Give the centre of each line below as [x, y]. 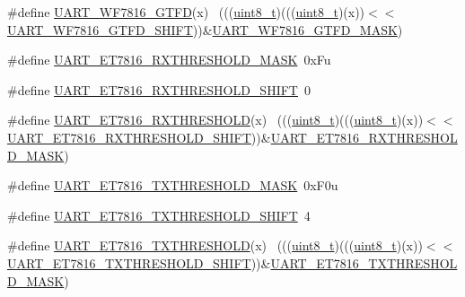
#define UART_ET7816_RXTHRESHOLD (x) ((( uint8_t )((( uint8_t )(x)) [215, 120]
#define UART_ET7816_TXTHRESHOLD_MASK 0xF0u [173, 185]
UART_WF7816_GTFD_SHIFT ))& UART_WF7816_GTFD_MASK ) [205, 29]
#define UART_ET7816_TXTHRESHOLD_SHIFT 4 [159, 215]
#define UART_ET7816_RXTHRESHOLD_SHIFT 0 [159, 89]
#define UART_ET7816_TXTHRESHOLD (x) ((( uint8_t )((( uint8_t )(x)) [215, 245]
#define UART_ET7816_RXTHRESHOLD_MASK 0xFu [169, 60]
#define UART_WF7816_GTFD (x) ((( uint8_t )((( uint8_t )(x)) [186, 12]
